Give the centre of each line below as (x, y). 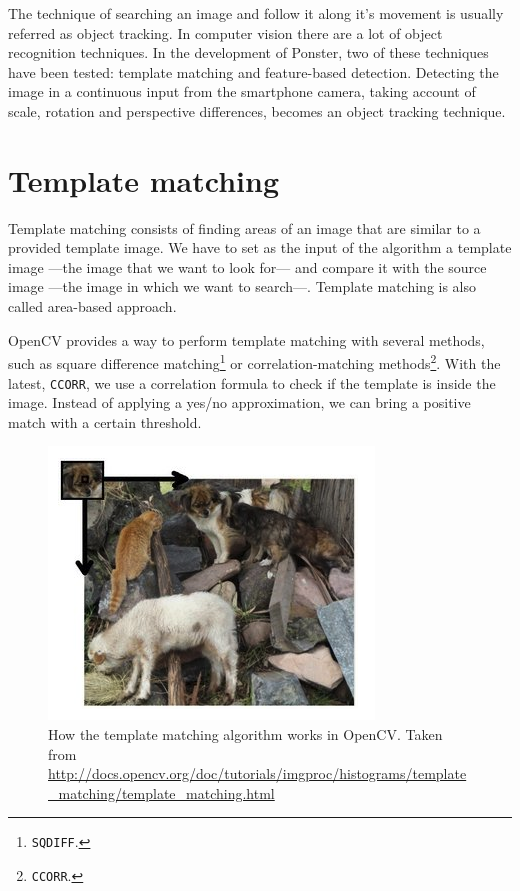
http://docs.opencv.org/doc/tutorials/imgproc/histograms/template (257, 773)
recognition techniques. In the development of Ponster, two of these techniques (248, 52)
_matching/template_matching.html (161, 792)
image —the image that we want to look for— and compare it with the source (247, 266)
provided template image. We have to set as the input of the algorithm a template (260, 247)
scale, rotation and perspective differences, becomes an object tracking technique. (257, 110)
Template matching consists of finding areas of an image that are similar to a (244, 227)
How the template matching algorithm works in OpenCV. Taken (245, 733)
